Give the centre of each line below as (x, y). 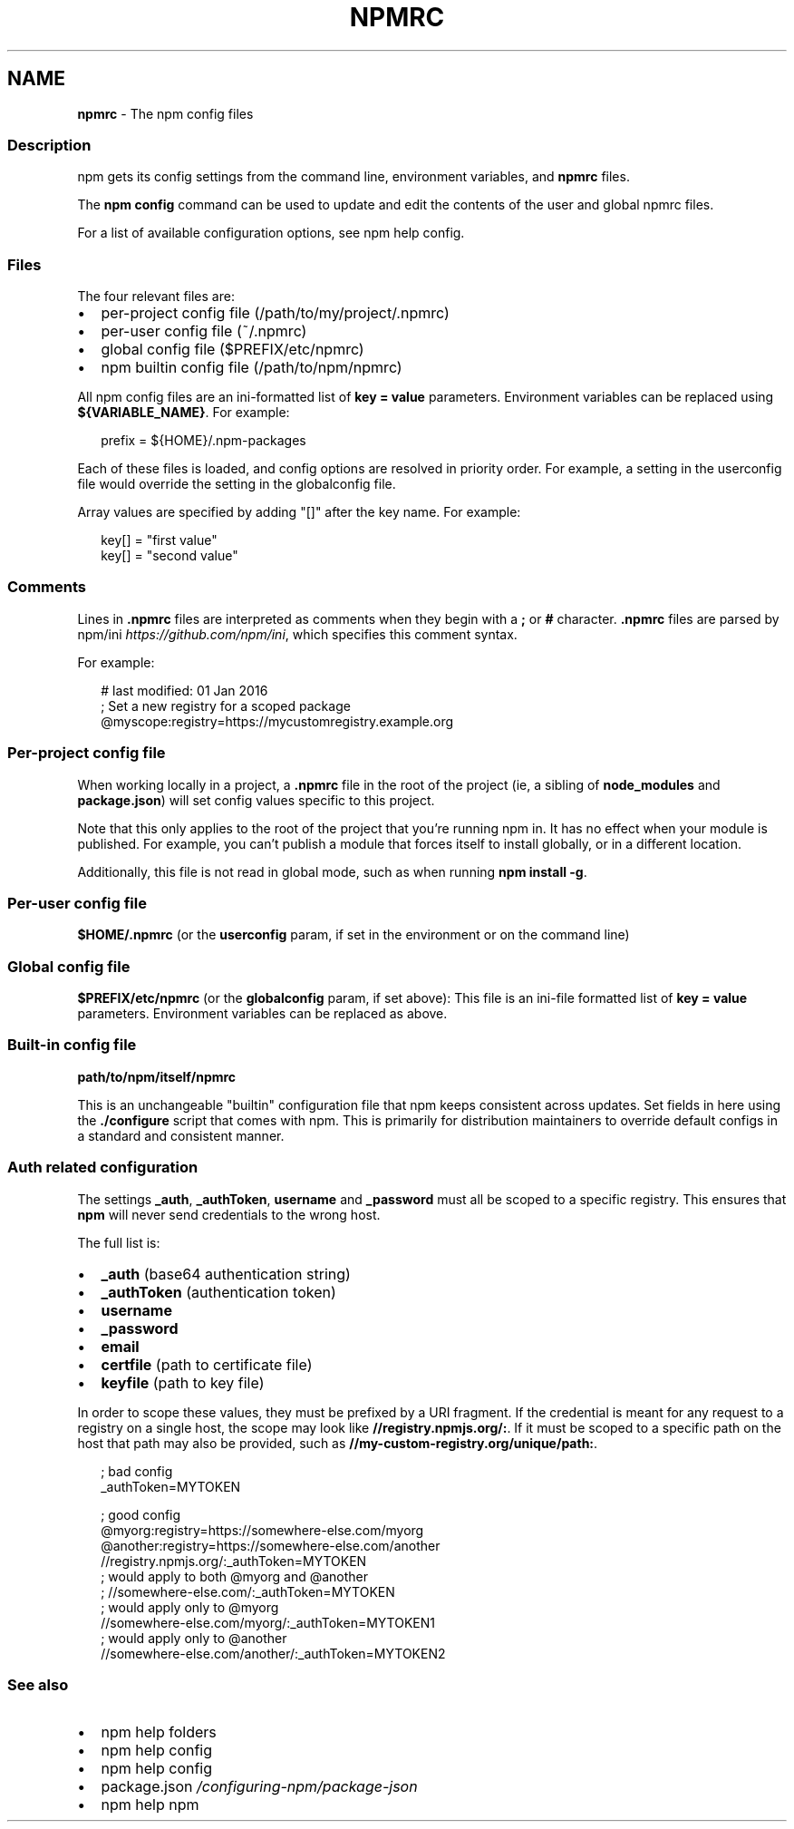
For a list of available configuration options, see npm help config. (271, 233)
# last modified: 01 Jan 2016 (184, 690)
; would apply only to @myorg (190, 1607)
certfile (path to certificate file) (207, 1364)
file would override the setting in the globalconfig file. (237, 484)
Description (49, 145)
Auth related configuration (103, 1167)
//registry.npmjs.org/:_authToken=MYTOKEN (234, 1561)
